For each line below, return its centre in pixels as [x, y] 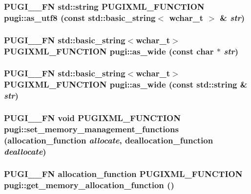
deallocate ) [25, 151]
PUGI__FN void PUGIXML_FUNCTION [92, 118]
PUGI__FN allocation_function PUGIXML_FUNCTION [123, 173]
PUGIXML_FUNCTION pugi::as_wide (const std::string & [126, 84]
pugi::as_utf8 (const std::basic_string [80, 17]
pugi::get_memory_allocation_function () [89, 185]
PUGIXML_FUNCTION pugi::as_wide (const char [109, 51]
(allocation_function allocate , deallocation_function [109, 140]
